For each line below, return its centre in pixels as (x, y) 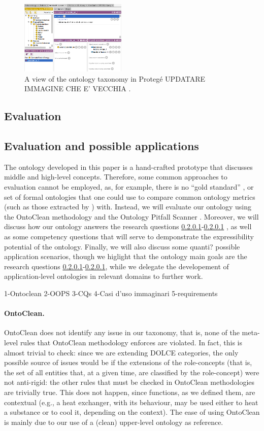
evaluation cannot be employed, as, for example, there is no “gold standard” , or (129, 187)
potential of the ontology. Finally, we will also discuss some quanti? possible (122, 246)
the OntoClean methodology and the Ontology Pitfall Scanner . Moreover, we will (131, 216)
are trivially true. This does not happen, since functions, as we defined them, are (130, 392)
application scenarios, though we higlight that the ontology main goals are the (126, 256)
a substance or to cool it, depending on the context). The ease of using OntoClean (132, 412)
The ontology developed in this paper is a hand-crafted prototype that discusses (128, 167)
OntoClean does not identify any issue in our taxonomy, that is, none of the (122, 332)
